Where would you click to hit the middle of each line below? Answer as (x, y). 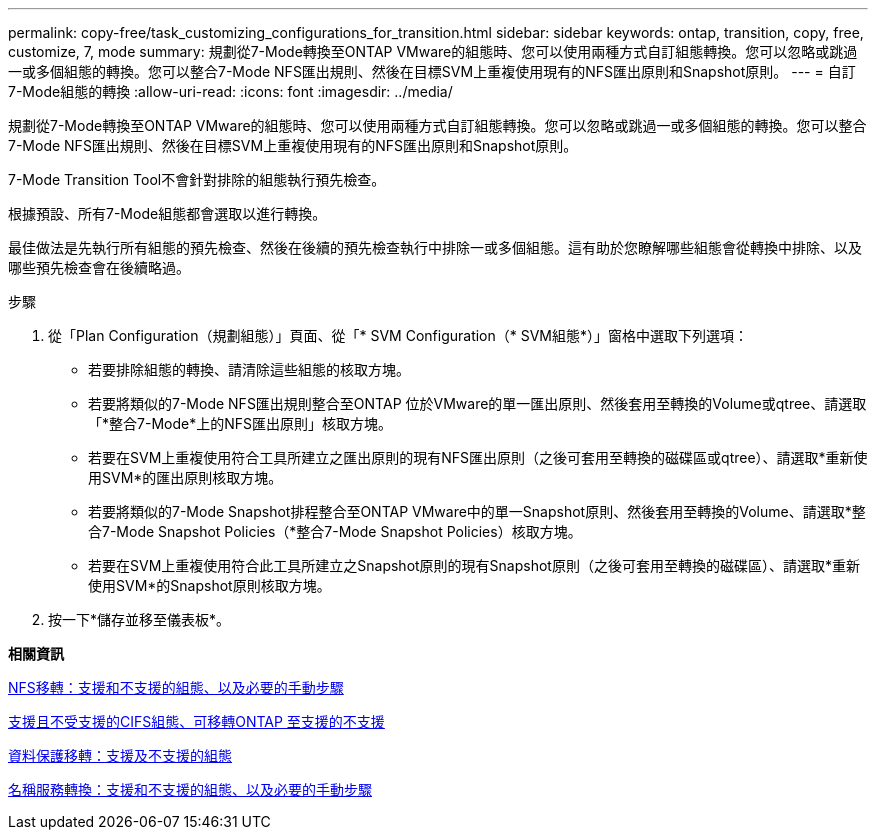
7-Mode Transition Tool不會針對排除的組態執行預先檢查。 (197, 179)
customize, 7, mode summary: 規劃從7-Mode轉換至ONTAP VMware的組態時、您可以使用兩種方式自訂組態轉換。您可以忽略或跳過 (433, 51)
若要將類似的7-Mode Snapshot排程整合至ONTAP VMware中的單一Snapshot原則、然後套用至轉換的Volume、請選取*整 (477, 511)
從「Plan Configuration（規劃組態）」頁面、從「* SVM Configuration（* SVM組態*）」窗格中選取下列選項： (398, 335)
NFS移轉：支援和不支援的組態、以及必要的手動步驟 (176, 687)
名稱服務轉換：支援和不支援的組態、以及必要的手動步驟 (190, 789)
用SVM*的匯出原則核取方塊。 (185, 477)
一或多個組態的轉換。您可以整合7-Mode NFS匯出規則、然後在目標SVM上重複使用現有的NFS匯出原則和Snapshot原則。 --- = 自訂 (432, 71)
